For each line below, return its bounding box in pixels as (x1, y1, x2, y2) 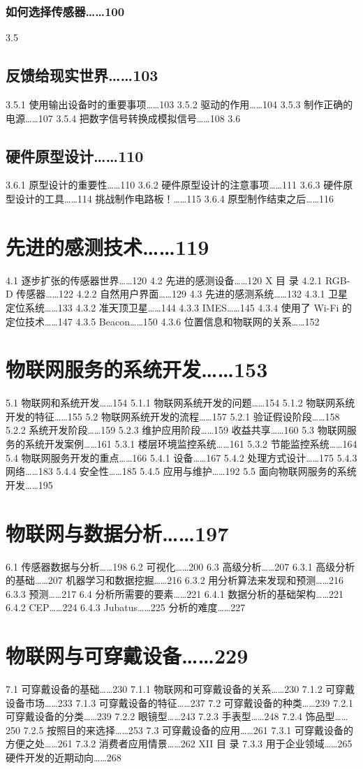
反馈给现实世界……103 (6, 64, 158, 86)
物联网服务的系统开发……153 (6, 355, 268, 383)
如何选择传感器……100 (6, 2, 125, 20)
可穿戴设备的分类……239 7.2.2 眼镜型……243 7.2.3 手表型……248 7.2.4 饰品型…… (6, 709, 348, 724)
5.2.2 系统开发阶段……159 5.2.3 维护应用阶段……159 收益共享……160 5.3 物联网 (6, 423, 347, 437)
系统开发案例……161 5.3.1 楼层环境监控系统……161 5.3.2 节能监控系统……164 (24, 437, 357, 451)
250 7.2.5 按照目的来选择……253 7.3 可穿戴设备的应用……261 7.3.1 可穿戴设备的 (6, 722, 353, 737)
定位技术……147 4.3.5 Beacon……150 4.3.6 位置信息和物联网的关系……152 (6, 314, 320, 328)
